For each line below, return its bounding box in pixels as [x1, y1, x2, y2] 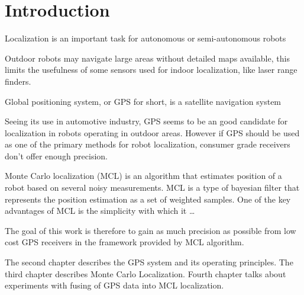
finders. [5, 75, 31, 87]
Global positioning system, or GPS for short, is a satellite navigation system [5, 95, 282, 107]
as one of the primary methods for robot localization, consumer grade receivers [5, 138, 290, 150]
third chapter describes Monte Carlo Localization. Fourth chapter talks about [5, 267, 286, 280]
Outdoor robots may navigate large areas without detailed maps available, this [5, 52, 290, 64]
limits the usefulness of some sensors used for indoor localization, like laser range [5, 63, 297, 76]
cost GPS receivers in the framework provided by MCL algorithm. [5, 236, 244, 248]
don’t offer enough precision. [5, 149, 108, 162]
